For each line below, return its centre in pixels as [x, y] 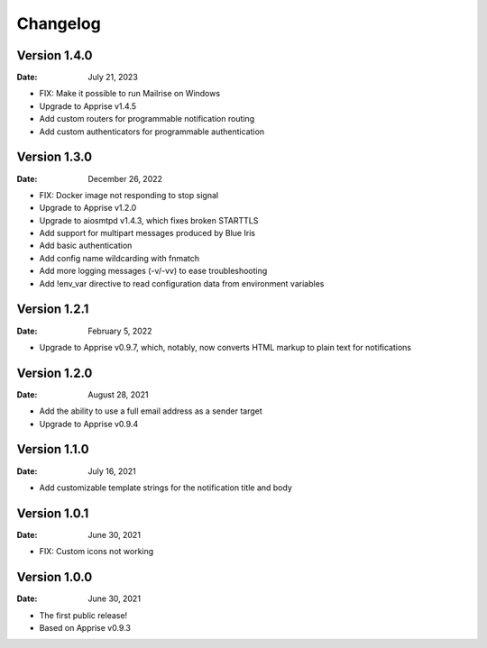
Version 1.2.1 [53, 310]
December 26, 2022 [125, 178]
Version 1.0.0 [55, 577]
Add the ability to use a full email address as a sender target [151, 411]
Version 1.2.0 [55, 373]
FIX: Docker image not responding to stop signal [129, 195]
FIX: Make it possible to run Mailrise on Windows [130, 94]
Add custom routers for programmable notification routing [147, 119]
